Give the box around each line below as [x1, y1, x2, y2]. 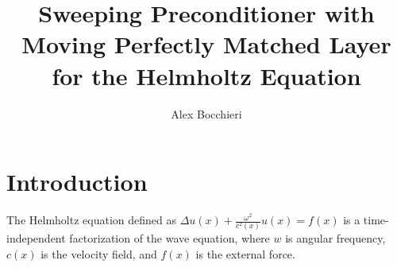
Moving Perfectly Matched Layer [21, 28, 391, 60]
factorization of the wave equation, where [69, 230, 270, 247]
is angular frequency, [285, 230, 386, 247]
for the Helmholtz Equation [52, 59, 361, 91]
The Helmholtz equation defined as [6, 212, 176, 228]
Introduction [6, 165, 148, 198]
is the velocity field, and [40, 245, 157, 262]
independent [6, 230, 66, 247]
